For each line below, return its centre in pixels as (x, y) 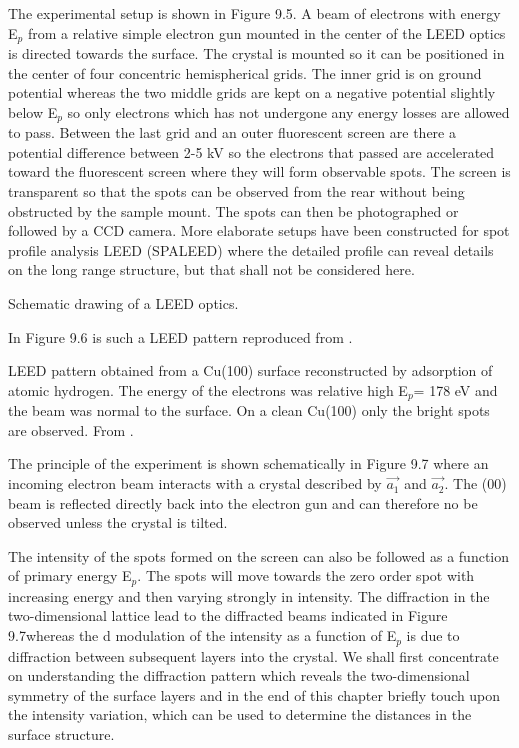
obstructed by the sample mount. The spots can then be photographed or (233, 210)
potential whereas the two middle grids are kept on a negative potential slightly (252, 92)
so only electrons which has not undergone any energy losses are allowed (288, 111)
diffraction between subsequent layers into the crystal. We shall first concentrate (253, 655)
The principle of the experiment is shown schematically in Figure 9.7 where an (248, 463)
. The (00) (475, 483)
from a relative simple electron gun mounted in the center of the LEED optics (266, 32)
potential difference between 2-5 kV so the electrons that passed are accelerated (251, 151)
